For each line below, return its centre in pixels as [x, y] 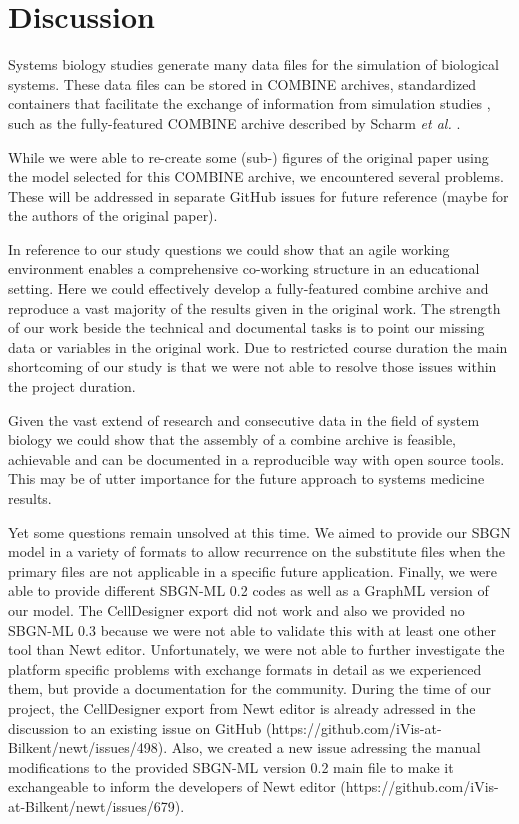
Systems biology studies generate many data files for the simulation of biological [253, 64]
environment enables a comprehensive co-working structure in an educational [244, 268]
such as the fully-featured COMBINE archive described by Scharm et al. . [234, 122]
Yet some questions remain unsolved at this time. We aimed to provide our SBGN [259, 531]
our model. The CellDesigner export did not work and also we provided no [236, 609]
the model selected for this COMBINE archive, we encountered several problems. [256, 176]
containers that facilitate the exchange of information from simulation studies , [249, 103]
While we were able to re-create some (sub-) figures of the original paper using [248, 156]
